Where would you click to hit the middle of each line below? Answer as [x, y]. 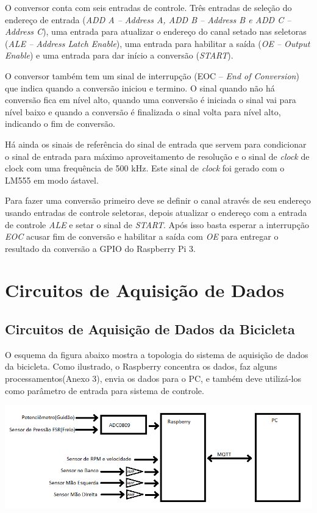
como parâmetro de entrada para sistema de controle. [105, 390]
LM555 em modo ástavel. [52, 180]
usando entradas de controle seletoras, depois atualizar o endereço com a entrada [156, 212]
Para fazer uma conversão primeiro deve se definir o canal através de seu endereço [158, 200]
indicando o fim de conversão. [60, 124]
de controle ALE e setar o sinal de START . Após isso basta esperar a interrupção [157, 224]
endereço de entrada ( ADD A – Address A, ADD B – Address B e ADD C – [148, 19]
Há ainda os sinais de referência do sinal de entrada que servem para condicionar [156, 144]
